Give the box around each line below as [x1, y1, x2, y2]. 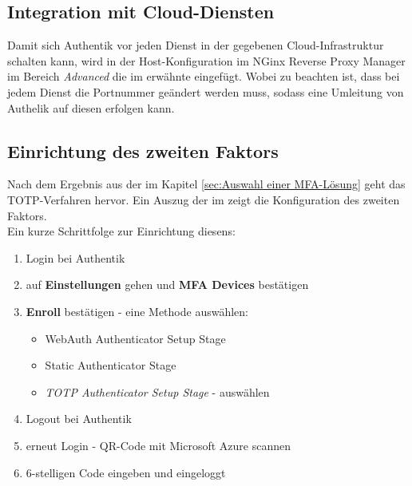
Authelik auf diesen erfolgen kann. [7, 99, 175, 116]
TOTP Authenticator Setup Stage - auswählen [45, 383, 270, 400]
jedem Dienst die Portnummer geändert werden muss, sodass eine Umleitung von [7, 83, 404, 100]
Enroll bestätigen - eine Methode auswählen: [26, 302, 248, 319]
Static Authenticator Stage [45, 357, 176, 373]
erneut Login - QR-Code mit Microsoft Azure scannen [26, 437, 291, 453]
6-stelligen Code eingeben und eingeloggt [26, 464, 226, 480]
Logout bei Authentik [26, 410, 132, 427]
